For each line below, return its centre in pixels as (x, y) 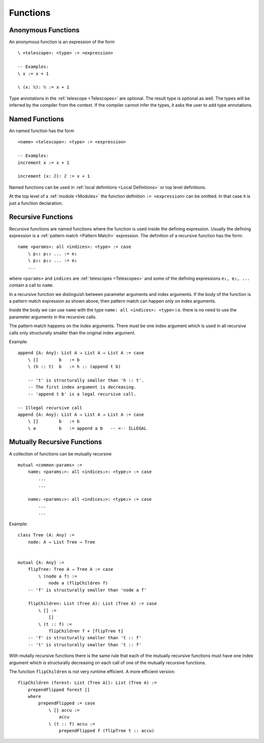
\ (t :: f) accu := (72, 724)
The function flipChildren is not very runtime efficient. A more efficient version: (92, 671)
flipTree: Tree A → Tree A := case (70, 569)
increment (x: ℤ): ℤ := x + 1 (54, 176)
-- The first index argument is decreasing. (82, 387)
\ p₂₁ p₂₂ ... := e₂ (52, 261)
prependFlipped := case (67, 703)
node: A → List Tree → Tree (61, 542)
